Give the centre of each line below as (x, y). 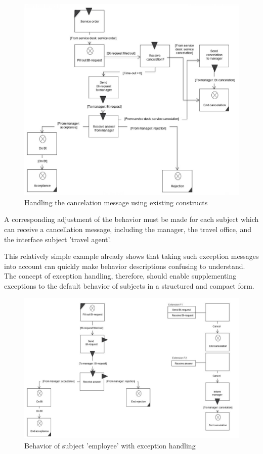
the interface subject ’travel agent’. (58, 239)
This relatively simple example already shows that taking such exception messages (131, 256)
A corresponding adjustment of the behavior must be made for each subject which (131, 219)
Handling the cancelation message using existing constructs (116, 202)
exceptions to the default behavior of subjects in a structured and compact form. (129, 285)
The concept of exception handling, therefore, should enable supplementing (120, 276)
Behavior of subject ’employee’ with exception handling (110, 445)
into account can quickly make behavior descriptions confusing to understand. (125, 266)
